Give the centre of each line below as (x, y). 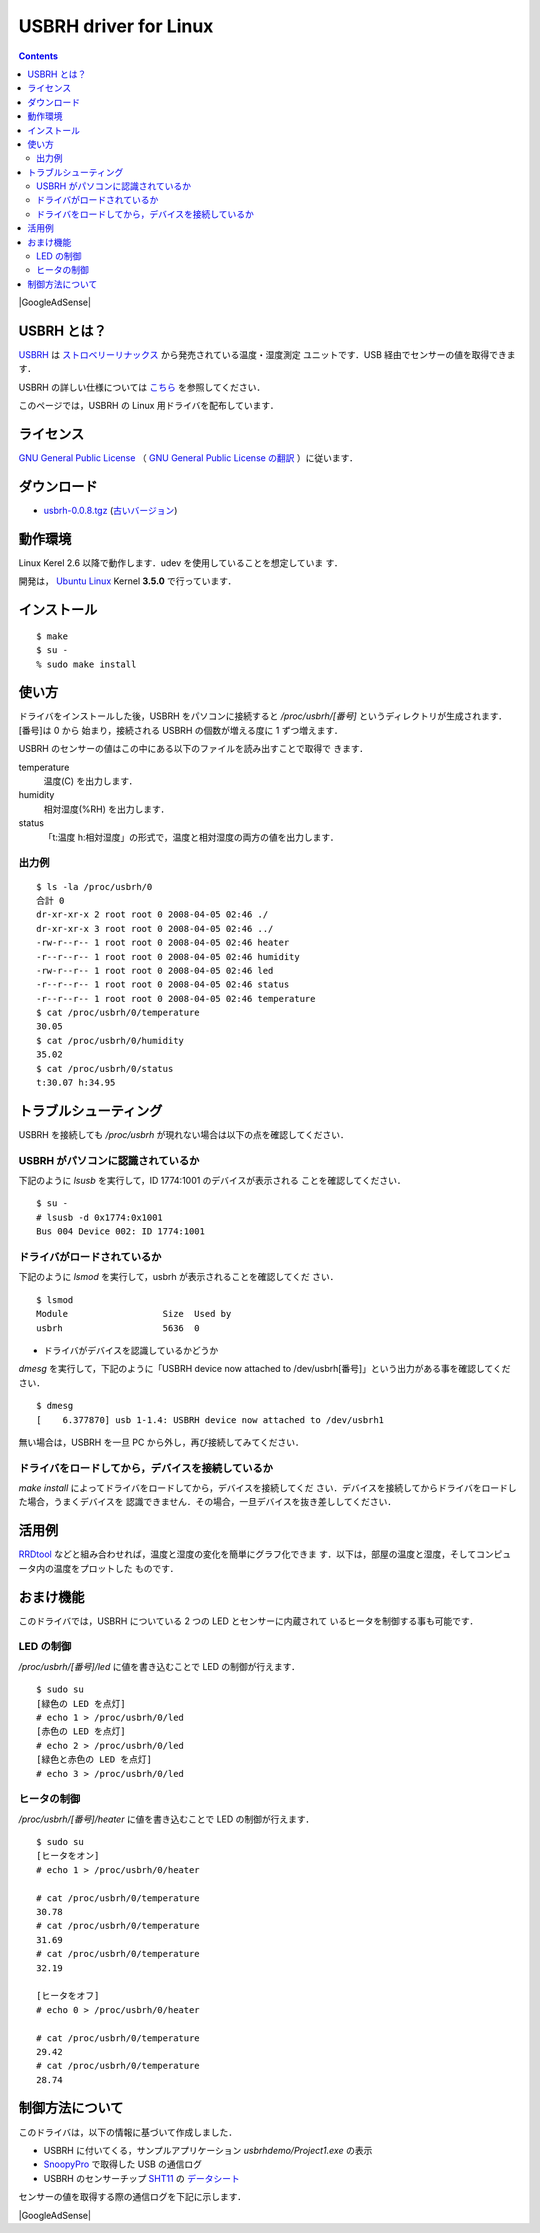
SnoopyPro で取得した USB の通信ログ (123, 2164)
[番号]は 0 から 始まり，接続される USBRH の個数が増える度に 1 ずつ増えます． (181, 730)
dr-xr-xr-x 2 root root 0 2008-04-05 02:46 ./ (152, 914)
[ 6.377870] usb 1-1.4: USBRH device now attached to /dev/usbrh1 (210, 1419)
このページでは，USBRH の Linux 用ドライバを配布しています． (148, 406)
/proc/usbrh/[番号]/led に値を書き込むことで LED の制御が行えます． (159, 1666)
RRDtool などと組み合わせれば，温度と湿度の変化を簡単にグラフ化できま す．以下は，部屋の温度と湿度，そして (247, 1554)
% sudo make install (86, 664)
